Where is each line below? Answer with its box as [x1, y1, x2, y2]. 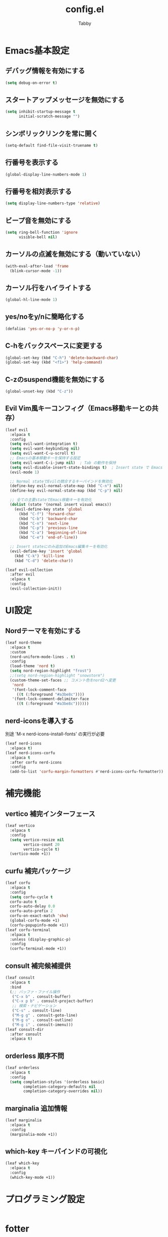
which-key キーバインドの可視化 [5, 1147, 107, 1156]
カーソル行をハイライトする [5, 283, 92, 292]
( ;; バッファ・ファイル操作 [10, 989, 61, 994]
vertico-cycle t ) [23, 847, 60, 852]
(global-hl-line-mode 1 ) [5, 297, 58, 302]
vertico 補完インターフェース [5, 809, 95, 818]
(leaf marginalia [5, 1118, 42, 1123]
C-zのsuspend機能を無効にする [5, 375, 105, 384]
